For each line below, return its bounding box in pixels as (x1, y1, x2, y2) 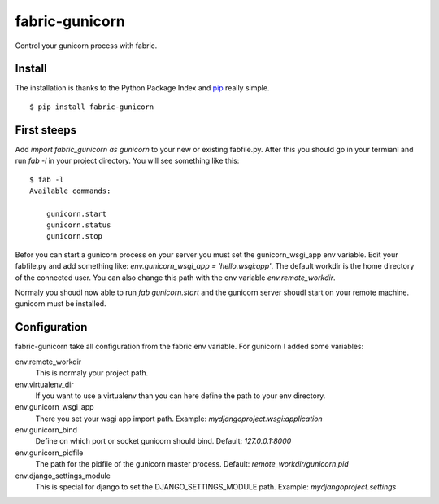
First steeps (15, 123, 77, 137)
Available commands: (29, 186, 111, 195)
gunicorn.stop (46, 232, 103, 241)
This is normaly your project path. (35, 368, 149, 378)
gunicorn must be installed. (15, 299, 106, 309)
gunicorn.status (46, 221, 111, 230)
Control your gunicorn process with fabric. (15, 41, 158, 50)
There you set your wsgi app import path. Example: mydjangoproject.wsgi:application (35, 414, 323, 423)
